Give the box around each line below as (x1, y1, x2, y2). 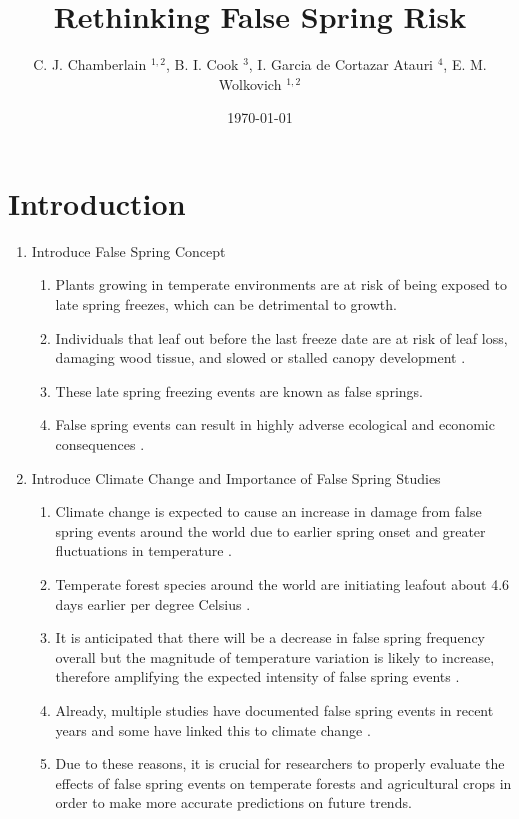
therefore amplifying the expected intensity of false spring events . (55, 666, 460, 687)
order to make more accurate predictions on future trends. (55, 792, 412, 813)
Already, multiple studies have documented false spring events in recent (55, 699, 494, 720)
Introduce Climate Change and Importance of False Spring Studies (31, 467, 441, 488)
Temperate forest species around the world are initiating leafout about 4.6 (55, 573, 510, 594)
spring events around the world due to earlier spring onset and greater (55, 520, 486, 541)
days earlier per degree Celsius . (55, 593, 251, 614)
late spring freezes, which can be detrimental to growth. (55, 294, 397, 315)
